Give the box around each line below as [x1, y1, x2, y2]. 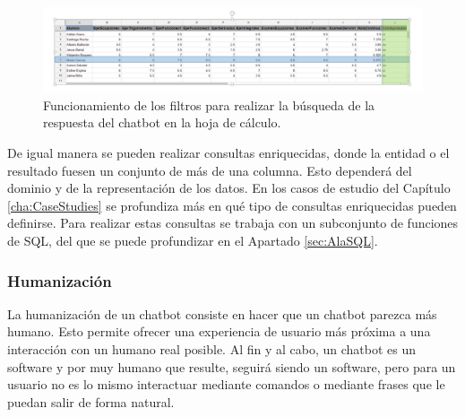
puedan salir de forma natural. [7, 392, 175, 411]
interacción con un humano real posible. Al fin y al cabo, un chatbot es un [7, 339, 417, 358]
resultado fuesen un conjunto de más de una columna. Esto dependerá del [7, 161, 412, 179]
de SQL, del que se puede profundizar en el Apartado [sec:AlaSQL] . [7, 230, 378, 249]
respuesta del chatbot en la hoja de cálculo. [43, 113, 281, 132]
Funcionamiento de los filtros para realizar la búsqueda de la [43, 95, 375, 114]
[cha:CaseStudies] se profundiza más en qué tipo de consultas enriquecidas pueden [7, 195, 457, 214]
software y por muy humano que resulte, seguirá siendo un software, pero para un [7, 357, 456, 376]
